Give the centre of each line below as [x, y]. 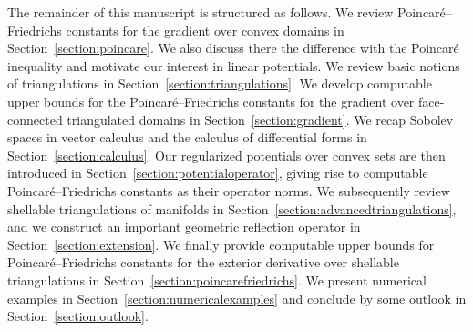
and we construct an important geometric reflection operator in [184, 227]
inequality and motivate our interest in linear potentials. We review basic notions [234, 65]
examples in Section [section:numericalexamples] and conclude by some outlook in [237, 298]
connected [35, 119]
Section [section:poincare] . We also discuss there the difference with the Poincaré [233, 48]
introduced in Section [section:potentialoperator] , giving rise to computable [218, 173]
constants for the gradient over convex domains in [205, 30]
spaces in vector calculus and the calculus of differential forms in [187, 137]
